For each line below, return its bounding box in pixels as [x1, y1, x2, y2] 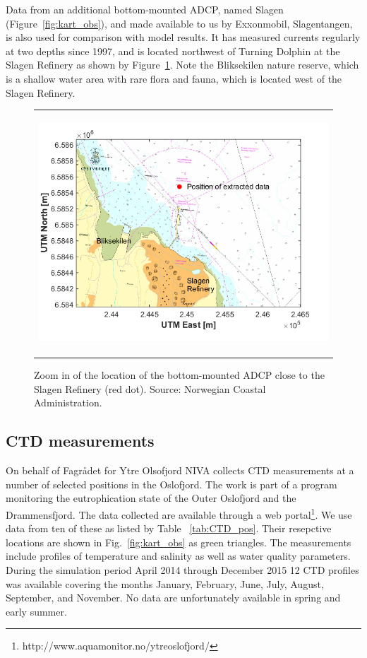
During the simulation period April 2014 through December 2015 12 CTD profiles [6, 562, 359, 577]
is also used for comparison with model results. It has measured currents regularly [6, 30, 361, 45]
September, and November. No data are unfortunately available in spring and [6, 590, 341, 605]
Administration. [34, 395, 102, 410]
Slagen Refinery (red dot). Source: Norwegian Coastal [34, 381, 266, 396]
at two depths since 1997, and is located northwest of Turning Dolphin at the [6, 43, 340, 58]
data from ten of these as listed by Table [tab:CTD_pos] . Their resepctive [6, 521, 332, 536]
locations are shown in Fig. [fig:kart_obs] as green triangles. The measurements [6, 534, 351, 549]
